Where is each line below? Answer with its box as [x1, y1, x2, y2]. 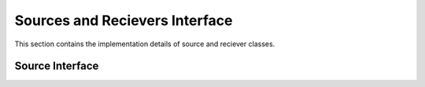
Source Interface [14, 60, 99, 73]
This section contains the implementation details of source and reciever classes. [14, 39, 275, 49]
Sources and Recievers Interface [14, 12, 233, 29]
